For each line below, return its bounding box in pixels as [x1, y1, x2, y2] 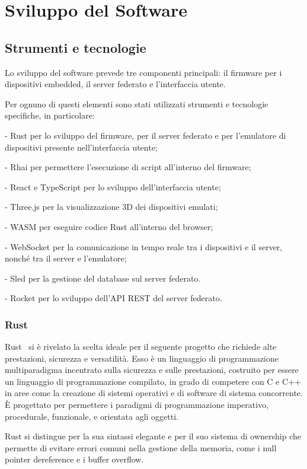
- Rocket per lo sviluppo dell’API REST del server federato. [5, 292, 222, 304]
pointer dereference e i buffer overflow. [5, 453, 144, 465]
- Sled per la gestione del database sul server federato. [5, 272, 201, 284]
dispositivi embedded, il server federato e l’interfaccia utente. [5, 78, 226, 90]
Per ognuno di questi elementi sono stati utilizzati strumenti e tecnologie [5, 97, 268, 110]
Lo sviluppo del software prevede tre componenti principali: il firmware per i [5, 66, 282, 78]
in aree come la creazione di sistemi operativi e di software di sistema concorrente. [5, 387, 303, 399]
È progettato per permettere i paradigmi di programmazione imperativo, [5, 398, 269, 411]
